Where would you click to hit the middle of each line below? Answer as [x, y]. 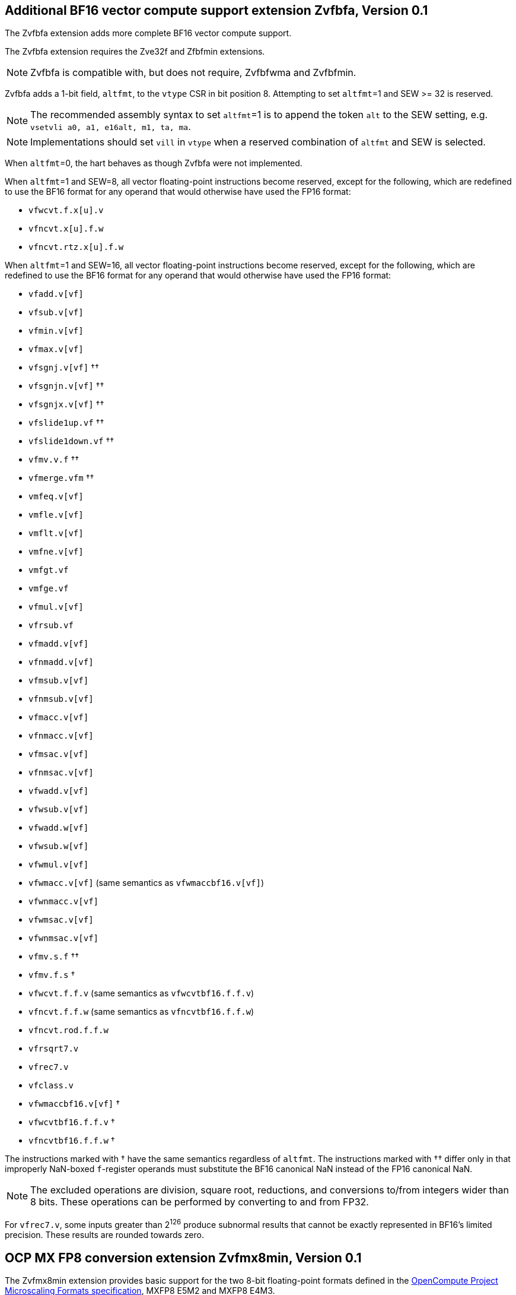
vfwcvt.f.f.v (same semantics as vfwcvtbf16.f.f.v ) [141, 993]
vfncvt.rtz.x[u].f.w [76, 247]
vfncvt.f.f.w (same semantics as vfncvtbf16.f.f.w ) [141, 1012]
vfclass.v [51, 1086]
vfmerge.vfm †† [61, 478]
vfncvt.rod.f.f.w [69, 1030]
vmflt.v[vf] [56, 533]
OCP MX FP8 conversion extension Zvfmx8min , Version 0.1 [183, 1258]
